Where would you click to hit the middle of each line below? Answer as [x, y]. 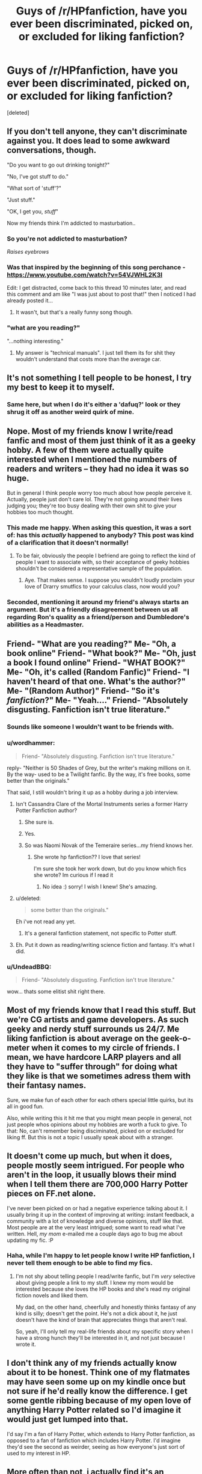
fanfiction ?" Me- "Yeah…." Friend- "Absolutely [97, 701]
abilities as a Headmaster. [45, 625]
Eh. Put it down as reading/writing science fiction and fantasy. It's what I [105, 944]
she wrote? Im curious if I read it [73, 875]
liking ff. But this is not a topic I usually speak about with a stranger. [90, 1137]
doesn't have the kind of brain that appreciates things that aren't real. [101, 1320]
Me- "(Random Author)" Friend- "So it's [83, 691]
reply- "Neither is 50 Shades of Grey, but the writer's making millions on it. [99, 768]
